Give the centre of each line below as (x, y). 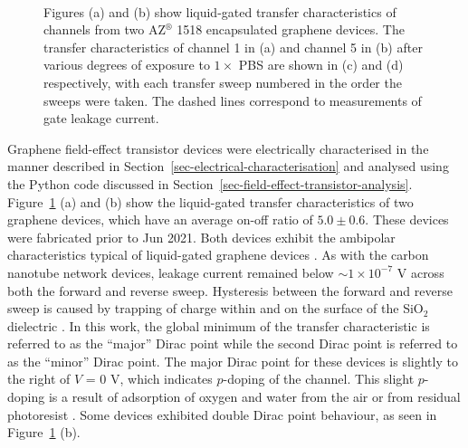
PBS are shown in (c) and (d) (321, 65)
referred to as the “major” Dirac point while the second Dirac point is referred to (233, 343)
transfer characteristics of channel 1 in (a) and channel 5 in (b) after (233, 47)
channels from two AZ (105, 29)
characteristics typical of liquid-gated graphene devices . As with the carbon (218, 255)
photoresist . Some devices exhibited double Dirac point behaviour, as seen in (222, 414)
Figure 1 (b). (44, 432)
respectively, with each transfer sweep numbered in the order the (223, 82)
